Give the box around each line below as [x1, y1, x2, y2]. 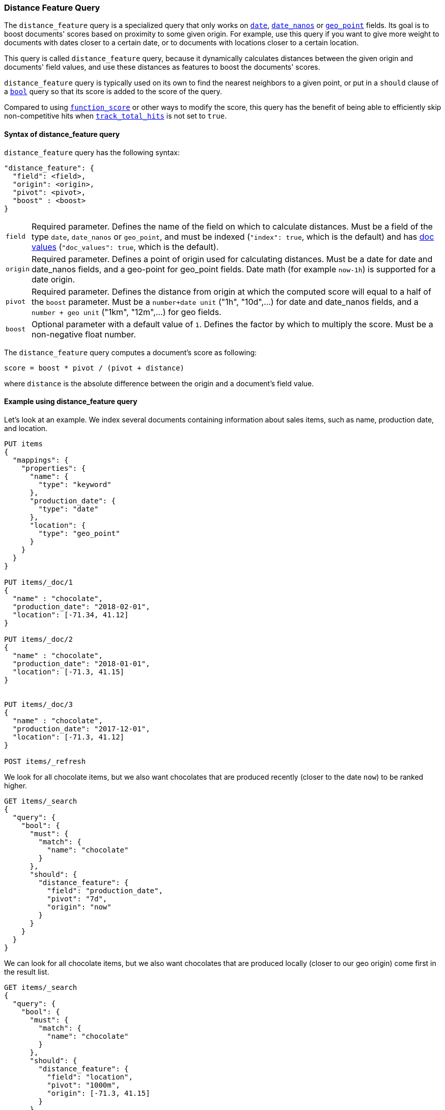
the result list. [4, 967, 49, 976]
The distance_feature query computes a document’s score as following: [4, 348, 257, 357]
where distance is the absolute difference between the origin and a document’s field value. [4, 379, 314, 388]
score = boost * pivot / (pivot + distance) [4, 363, 185, 372]
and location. [4, 423, 48, 433]
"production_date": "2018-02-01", [12, 602, 150, 611]
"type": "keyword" [38, 480, 112, 489]
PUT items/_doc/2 [4, 635, 73, 643]
